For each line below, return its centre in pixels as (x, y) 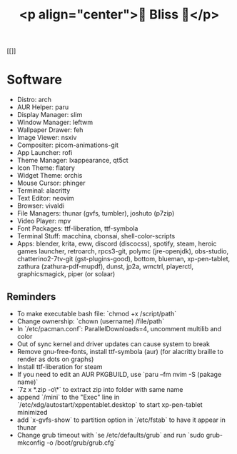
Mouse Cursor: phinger (51, 183)
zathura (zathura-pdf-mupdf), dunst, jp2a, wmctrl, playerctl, (105, 266)
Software (34, 80)
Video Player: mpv (44, 221)
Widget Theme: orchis (50, 176)
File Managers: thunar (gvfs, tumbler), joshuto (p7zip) (96, 213)
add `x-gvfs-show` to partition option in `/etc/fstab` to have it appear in (121, 420)
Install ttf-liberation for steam (60, 366)
